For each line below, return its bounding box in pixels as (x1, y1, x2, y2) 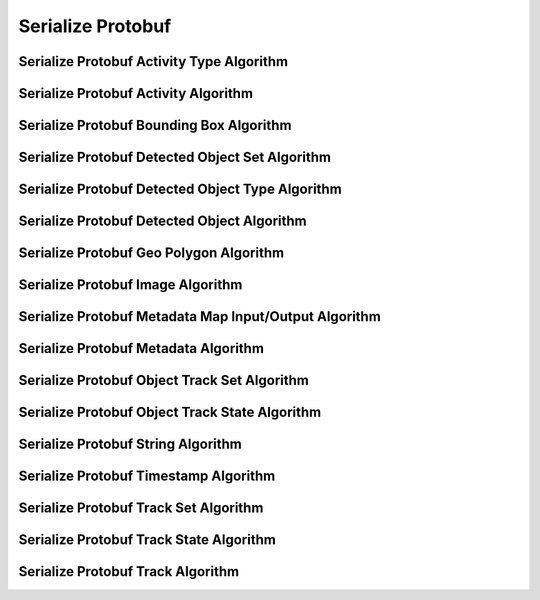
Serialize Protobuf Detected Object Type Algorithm (18, 181, 342, 198)
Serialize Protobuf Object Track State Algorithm (18, 404, 322, 421)
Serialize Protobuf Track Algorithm (18, 563, 240, 580)
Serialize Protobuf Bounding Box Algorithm (18, 117, 292, 134)
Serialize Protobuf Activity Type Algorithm (18, 53, 289, 70)
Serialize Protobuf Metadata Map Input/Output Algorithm (18, 308, 382, 325)
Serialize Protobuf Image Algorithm (18, 276, 243, 294)
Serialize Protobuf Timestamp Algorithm (18, 468, 276, 485)
